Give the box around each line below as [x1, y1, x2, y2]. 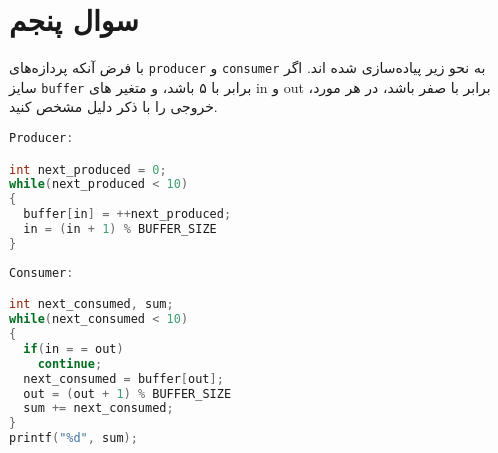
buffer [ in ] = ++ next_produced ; [23, 207, 232, 222]
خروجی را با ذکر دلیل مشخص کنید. [9, 96, 218, 117]
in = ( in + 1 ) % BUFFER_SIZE [23, 222, 217, 237]
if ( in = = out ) [23, 341, 124, 356]
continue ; [37, 356, 103, 371]
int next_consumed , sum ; [9, 297, 174, 312]
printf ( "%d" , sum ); [9, 431, 138, 446]
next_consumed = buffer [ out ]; [23, 371, 224, 386]
